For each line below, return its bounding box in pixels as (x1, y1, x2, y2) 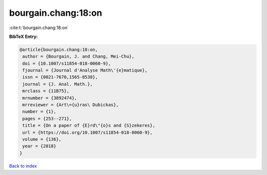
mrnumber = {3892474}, (22, 95, 78, 101)
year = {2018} (22, 143, 56, 149)
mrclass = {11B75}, (22, 88, 69, 94)
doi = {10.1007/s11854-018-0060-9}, (22, 61, 111, 66)
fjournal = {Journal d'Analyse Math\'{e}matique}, (22, 68, 148, 73)
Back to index (9, 163, 37, 169)
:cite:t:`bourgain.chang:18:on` (9, 25, 69, 31)
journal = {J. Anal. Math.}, (22, 81, 93, 87)
